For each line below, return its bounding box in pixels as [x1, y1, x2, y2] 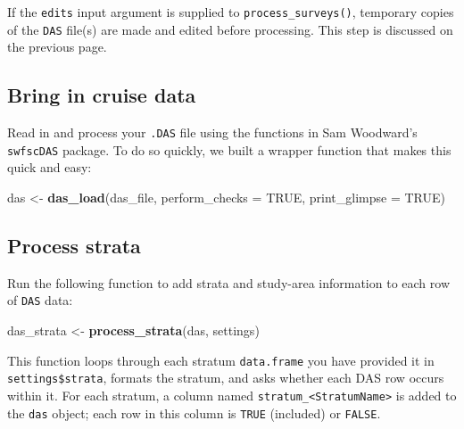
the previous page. [7, 37, 107, 56]
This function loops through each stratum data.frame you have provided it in [7, 351, 435, 369]
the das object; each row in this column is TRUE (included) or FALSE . [7, 403, 381, 422]
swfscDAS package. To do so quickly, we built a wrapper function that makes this [7, 140, 452, 159]
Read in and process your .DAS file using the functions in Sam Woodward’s [7, 123, 418, 142]
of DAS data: [7, 291, 73, 309]
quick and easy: [7, 158, 92, 177]
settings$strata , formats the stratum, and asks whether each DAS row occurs [7, 368, 444, 387]
